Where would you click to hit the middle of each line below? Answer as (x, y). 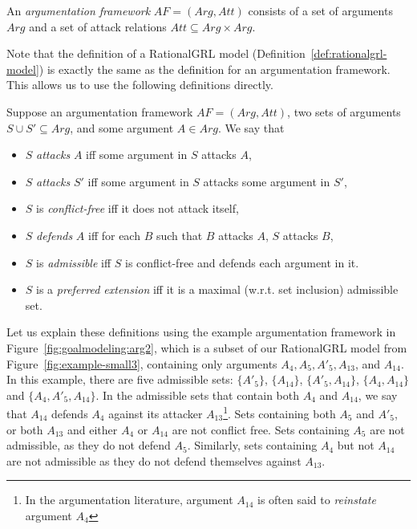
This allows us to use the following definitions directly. (140, 85)
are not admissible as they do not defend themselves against (154, 460)
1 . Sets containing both (279, 412)
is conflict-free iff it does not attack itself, (138, 208)
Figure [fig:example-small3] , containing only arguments (142, 363)
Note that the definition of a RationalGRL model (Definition (156, 53)
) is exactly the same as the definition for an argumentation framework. (215, 69)
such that (179, 235)
